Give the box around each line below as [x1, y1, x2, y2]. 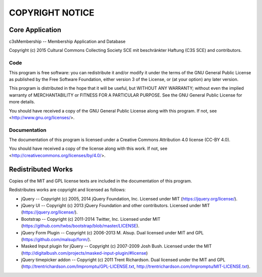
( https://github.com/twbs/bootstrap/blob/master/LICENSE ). [21, 223, 140, 229]
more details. [9, 99, 35, 105]
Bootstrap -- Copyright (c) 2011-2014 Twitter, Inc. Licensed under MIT [21, 216, 161, 222]
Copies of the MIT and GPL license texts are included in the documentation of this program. [9, 178, 192, 184]
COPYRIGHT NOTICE [9, 7, 95, 18]
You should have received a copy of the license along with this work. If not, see [9, 146, 167, 151]
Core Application [9, 26, 62, 34]
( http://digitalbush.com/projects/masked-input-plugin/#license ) [21, 250, 148, 256]
